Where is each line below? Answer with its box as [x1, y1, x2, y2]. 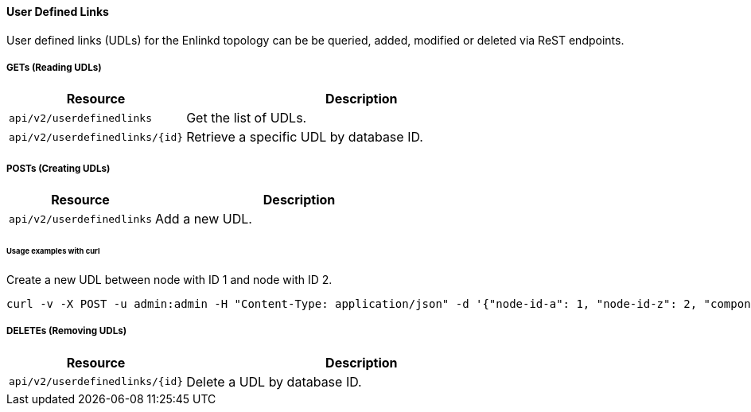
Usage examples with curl [6, 247, 100, 256]
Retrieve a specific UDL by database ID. [186, 129, 423, 146]
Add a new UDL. [155, 211, 252, 227]
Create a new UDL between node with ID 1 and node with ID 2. [6, 272, 333, 286]
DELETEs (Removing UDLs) [6, 325, 127, 337]
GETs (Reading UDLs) [6, 62, 102, 73]
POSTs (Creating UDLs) [6, 162, 111, 174]
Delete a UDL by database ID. [186, 373, 362, 390]
